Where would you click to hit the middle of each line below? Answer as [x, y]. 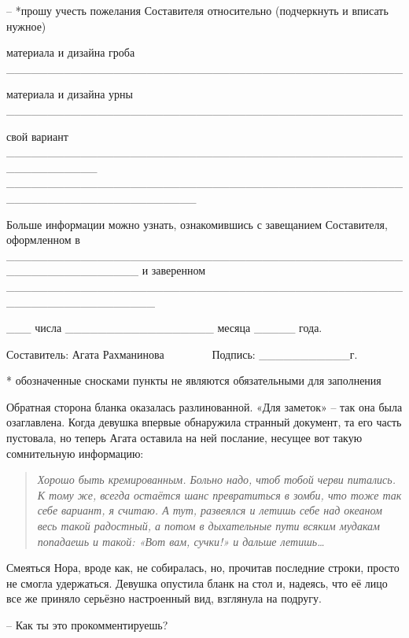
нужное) [26, 26]
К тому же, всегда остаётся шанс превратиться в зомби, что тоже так [219, 494]
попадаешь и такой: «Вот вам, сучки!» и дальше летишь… [181, 541]
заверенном [179, 270]
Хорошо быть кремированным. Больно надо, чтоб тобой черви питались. [216, 479]
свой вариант [37, 136]
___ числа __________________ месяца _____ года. [164, 328]
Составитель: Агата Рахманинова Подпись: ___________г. [182, 354]
